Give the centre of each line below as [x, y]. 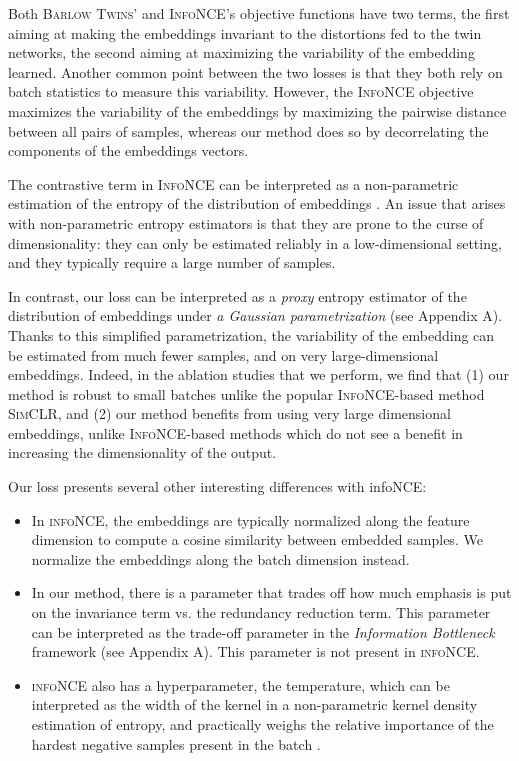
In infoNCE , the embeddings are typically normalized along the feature [250, 519]
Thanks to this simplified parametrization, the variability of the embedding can [251, 334]
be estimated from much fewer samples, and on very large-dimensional [223, 354]
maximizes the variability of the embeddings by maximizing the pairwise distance [257, 110]
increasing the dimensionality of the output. [142, 452]
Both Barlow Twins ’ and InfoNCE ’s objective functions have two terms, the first [259, 13]
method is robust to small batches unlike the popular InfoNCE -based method [246, 393]
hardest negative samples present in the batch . [176, 743]
